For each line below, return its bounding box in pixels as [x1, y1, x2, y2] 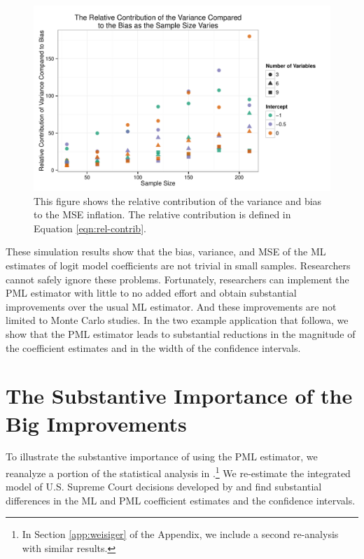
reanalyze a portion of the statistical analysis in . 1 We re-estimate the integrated [6, 464, 351, 480]
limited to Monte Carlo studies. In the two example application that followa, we [6, 313, 349, 327]
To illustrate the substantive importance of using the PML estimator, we [6, 449, 318, 464]
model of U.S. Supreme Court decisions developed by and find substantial [6, 479, 322, 494]
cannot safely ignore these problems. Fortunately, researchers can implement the [6, 271, 349, 286]
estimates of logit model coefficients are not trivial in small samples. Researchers [6, 257, 351, 272]
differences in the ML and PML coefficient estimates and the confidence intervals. [6, 493, 356, 507]
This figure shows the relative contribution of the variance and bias [34, 193, 322, 208]
